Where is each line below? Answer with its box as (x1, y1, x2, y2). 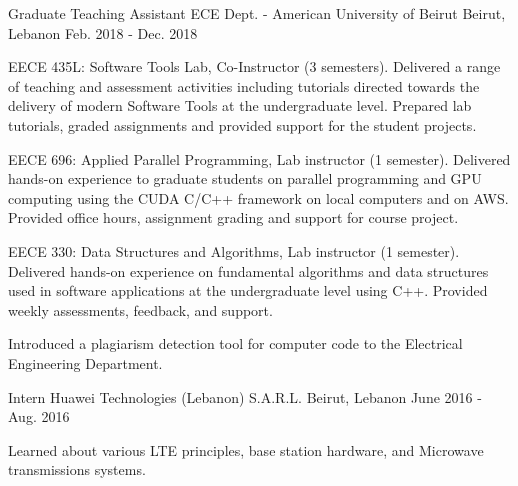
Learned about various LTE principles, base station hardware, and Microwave (8, 439, 484, 460)
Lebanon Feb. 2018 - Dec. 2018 (8, 22, 198, 43)
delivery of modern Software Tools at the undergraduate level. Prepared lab (8, 95, 472, 116)
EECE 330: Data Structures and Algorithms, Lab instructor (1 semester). (8, 240, 460, 261)
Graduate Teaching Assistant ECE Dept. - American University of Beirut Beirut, (8, 3, 506, 23)
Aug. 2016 (8, 406, 70, 427)
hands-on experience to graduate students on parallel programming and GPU (8, 168, 482, 189)
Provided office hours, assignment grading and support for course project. (8, 207, 459, 228)
